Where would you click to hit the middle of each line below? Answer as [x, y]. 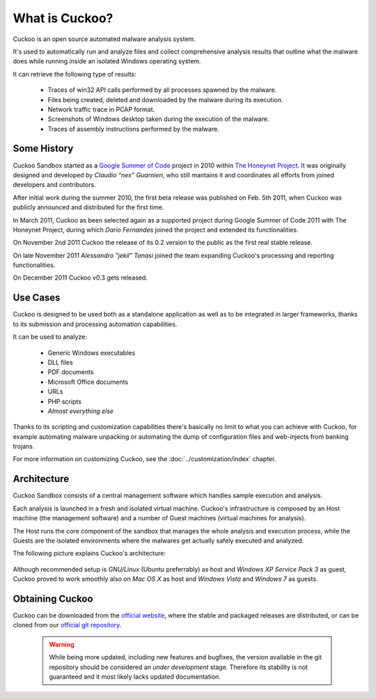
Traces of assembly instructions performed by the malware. [133, 129]
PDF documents [71, 372]
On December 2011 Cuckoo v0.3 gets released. [80, 278]
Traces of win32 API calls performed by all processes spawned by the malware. [162, 90]
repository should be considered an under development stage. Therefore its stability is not [178, 667]
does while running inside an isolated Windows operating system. [107, 61]
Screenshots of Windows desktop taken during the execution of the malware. [158, 119]
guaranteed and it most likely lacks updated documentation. [135, 676]
